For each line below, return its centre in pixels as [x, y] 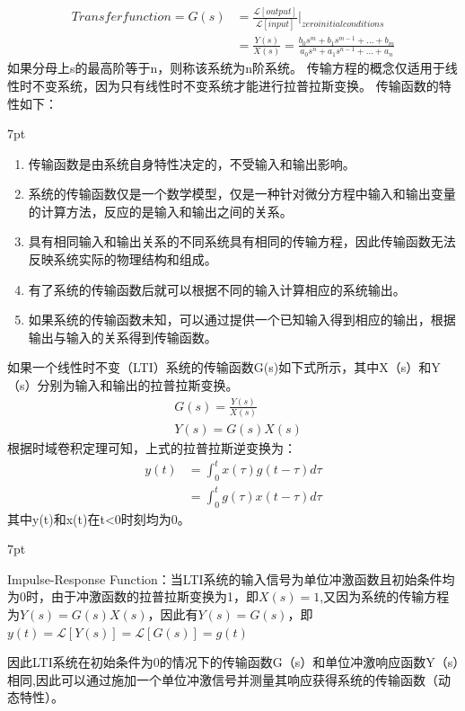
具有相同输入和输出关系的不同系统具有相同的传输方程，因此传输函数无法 [242, 241]
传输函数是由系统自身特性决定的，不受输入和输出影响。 [192, 163]
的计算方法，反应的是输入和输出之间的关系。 [160, 211]
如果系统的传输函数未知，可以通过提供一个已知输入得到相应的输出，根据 [242, 320]
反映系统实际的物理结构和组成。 [123, 259]
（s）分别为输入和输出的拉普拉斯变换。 [123, 385]
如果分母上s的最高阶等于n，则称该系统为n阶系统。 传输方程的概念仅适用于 [226, 68]
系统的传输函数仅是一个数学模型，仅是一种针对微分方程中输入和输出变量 [242, 194]
